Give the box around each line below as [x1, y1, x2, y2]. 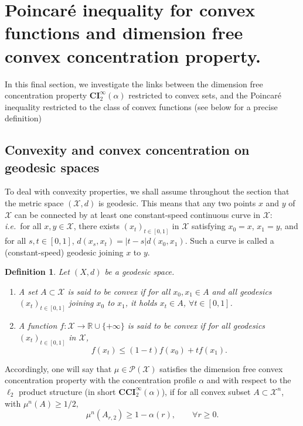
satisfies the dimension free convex [159, 362, 283, 374]
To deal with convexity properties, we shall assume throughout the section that [5, 185, 290, 197]
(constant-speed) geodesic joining [5, 246, 124, 258]
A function [18, 319, 57, 332]
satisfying [191, 220, 226, 232]
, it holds [125, 297, 157, 309]
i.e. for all [5, 220, 42, 232]
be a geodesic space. [104, 265, 175, 278]
